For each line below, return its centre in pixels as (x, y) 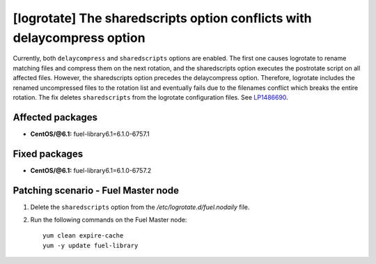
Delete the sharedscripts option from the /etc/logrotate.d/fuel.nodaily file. (140, 207)
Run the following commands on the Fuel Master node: (109, 220)
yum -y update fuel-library (91, 245)
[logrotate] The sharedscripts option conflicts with (162, 18)
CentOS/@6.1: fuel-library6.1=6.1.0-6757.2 (91, 170)
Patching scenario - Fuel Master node (96, 191)
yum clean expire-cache (83, 236)
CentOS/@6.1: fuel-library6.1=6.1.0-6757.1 (90, 134)
